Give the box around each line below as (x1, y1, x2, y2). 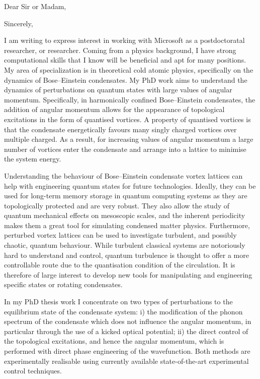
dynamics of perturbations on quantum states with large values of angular (4, 84, 232, 95)
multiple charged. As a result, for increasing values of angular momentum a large (4, 134, 253, 144)
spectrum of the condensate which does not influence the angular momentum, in (4, 316, 251, 327)
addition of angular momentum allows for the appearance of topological (4, 104, 225, 115)
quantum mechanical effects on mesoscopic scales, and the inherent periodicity (4, 210, 245, 221)
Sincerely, (4, 18, 33, 28)
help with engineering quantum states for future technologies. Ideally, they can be (4, 180, 256, 191)
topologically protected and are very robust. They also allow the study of (4, 200, 230, 210)
